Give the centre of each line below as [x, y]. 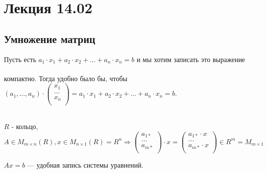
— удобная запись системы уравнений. [85, 164]
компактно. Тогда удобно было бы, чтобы [66, 78]
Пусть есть [20, 59]
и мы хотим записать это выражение [191, 59]
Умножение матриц [50, 38]
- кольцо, [25, 126]
